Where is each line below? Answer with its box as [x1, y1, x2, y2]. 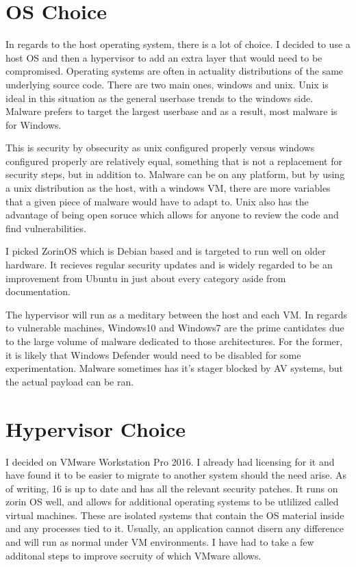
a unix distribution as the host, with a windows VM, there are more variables [5, 181, 331, 195]
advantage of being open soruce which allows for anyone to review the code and [5, 207, 339, 222]
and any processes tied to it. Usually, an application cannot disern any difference [5, 521, 344, 535]
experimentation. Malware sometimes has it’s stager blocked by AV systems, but [5, 361, 344, 375]
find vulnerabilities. [5, 220, 86, 235]
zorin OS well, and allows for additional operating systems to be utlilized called [5, 494, 339, 509]
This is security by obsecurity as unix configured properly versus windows [5, 140, 315, 155]
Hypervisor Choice [5, 414, 186, 442]
